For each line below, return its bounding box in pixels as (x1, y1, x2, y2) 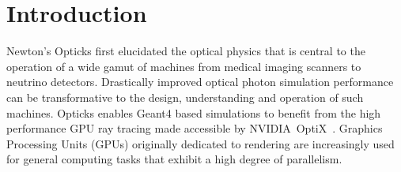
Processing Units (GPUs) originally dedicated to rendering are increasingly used (6, 135, 395, 151)
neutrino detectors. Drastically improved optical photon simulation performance (6, 73, 394, 90)
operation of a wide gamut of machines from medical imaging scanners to (6, 58, 361, 74)
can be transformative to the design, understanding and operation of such (6, 88, 364, 105)
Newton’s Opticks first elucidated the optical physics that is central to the (6, 43, 365, 59)
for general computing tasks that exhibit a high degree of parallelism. (6, 151, 342, 167)
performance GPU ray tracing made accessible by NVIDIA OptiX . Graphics (6, 120, 383, 136)
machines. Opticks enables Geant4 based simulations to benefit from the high (6, 104, 381, 121)
